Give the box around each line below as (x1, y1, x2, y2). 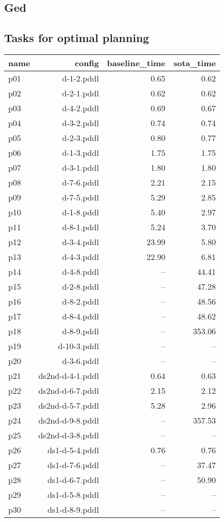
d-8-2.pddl (62, 295, 99, 307)
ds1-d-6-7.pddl (47, 473, 99, 486)
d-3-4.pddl (62, 235, 99, 248)
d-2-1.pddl (62, 87, 99, 99)
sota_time (173, 56, 216, 69)
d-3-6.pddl (62, 354, 99, 367)
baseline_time (107, 56, 166, 69)
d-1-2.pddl (62, 72, 99, 84)
